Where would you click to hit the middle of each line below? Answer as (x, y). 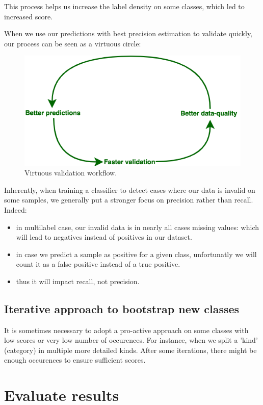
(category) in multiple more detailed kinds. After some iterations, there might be (130, 350)
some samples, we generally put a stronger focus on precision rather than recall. (129, 200)
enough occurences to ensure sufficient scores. (75, 360)
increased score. (29, 16)
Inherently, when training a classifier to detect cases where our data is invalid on (130, 189)
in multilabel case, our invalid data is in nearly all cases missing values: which (138, 227)
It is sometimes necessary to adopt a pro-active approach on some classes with (126, 330)
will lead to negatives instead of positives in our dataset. (104, 237)
